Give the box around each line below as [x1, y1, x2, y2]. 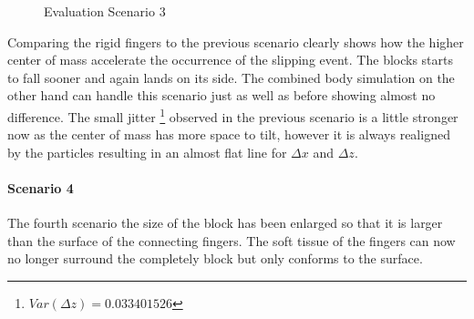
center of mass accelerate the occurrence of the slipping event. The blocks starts [7, 50, 454, 69]
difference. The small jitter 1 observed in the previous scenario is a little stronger [7, 104, 459, 126]
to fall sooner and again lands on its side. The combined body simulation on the [7, 67, 455, 87]
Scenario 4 [7, 179, 74, 197]
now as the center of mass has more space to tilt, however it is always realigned [7, 125, 450, 144]
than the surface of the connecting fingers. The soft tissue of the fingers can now [7, 231, 456, 250]
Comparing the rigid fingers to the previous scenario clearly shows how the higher [7, 32, 464, 51]
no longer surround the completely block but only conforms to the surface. [7, 249, 423, 268]
